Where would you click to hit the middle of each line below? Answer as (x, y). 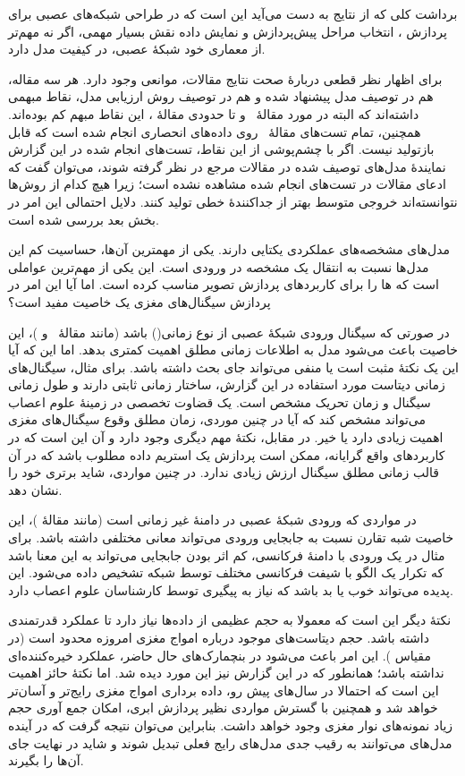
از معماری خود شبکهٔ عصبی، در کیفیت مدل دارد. (137, 49)
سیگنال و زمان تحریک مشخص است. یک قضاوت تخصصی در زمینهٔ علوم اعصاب (220, 401)
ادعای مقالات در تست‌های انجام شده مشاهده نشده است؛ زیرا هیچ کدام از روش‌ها (227, 184)
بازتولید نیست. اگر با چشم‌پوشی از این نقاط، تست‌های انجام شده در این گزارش (221, 149)
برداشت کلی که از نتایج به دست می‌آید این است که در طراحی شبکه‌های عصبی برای (233, 13)
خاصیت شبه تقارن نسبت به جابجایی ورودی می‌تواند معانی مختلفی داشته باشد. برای (231, 537)
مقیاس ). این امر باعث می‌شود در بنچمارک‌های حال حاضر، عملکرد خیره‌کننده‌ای (220, 655)
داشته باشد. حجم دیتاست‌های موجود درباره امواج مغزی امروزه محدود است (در (219, 637)
